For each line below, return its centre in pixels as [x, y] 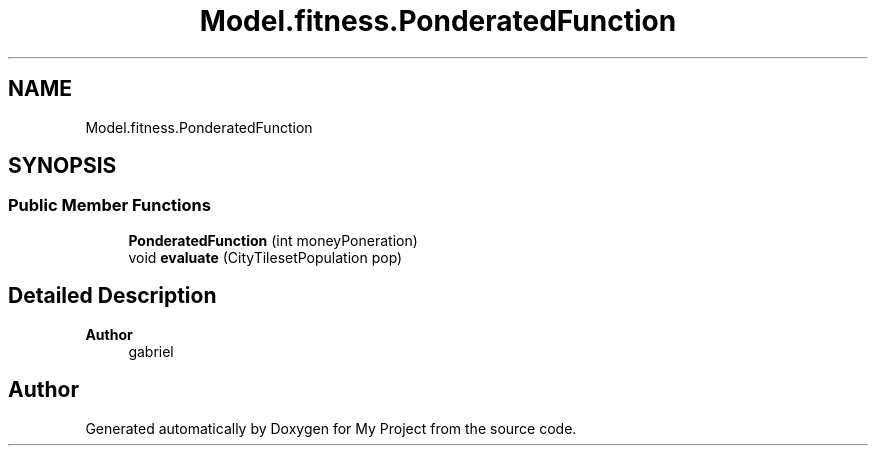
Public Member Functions [109, 205]
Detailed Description [112, 296]
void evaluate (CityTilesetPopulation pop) [265, 257]
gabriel [151, 351]
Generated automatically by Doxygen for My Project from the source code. [331, 428]
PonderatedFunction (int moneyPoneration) [273, 240]
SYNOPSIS [62, 166]
